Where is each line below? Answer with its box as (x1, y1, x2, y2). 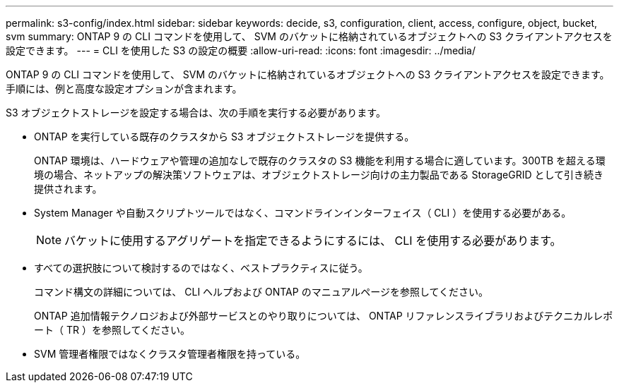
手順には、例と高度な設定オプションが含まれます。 (6, 83, 242, 95)
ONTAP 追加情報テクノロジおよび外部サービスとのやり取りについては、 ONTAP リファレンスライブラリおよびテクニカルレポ (34, 310, 613, 322)
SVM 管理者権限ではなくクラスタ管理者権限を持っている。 (34, 348, 306, 360)
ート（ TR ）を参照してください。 (34, 324, 191, 336)
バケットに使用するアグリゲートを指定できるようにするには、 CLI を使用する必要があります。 (64, 234, 562, 248)
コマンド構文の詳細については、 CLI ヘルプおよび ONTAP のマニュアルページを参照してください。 (34, 286, 489, 298)
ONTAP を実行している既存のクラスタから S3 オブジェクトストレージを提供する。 (34, 131, 415, 143)
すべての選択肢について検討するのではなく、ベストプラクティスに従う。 (34, 262, 368, 274)
